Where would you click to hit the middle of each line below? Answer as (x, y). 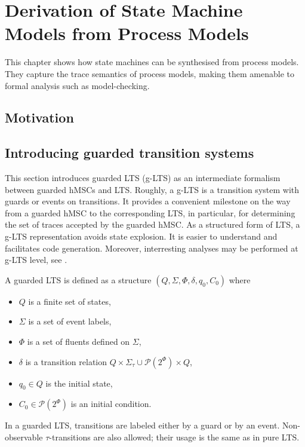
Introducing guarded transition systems (130, 153)
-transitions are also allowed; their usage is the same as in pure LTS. (174, 437)
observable (24, 437)
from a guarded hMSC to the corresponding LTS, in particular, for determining (150, 212)
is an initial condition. (111, 404)
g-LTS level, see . (36, 260)
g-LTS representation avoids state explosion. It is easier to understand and (141, 236)
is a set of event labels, (70, 321)
